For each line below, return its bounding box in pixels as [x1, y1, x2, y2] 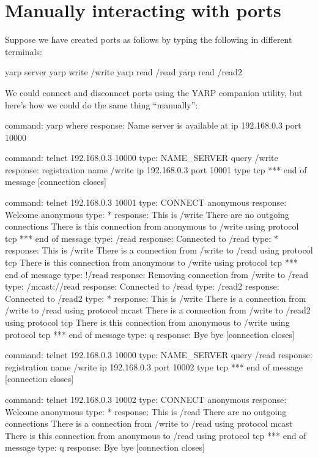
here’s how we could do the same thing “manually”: [5, 98, 198, 111]
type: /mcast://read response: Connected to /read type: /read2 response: [5, 280, 279, 293]
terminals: [5, 45, 42, 58]
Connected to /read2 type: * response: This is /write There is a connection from [5, 291, 306, 304]
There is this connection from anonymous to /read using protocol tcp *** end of [5, 429, 306, 441]
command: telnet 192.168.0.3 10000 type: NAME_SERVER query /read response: [5, 348, 312, 361]
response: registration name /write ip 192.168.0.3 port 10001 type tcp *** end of [5, 163, 307, 176]
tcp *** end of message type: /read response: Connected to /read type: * [5, 231, 278, 244]
